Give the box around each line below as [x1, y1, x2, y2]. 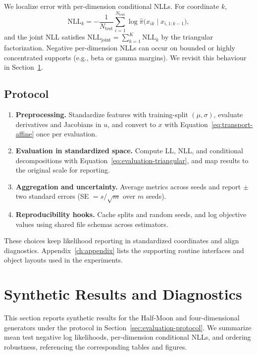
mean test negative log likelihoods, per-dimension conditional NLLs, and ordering [4, 332, 251, 342]
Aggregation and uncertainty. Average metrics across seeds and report [15, 181, 241, 191]
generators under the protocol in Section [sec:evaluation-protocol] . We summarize [4, 322, 252, 332]
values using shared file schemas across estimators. [15, 219, 168, 229]
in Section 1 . [4, 62, 43, 72]
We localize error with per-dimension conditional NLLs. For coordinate [4, 1, 219, 11]
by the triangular [161, 32, 213, 42]
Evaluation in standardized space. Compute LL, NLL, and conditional [15, 145, 243, 155]
